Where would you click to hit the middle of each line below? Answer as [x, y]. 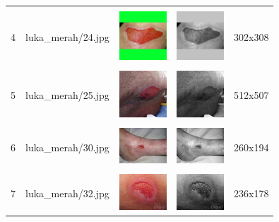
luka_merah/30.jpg [67, 147]
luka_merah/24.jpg [67, 36]
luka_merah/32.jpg [67, 193]
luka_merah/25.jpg [67, 95]
